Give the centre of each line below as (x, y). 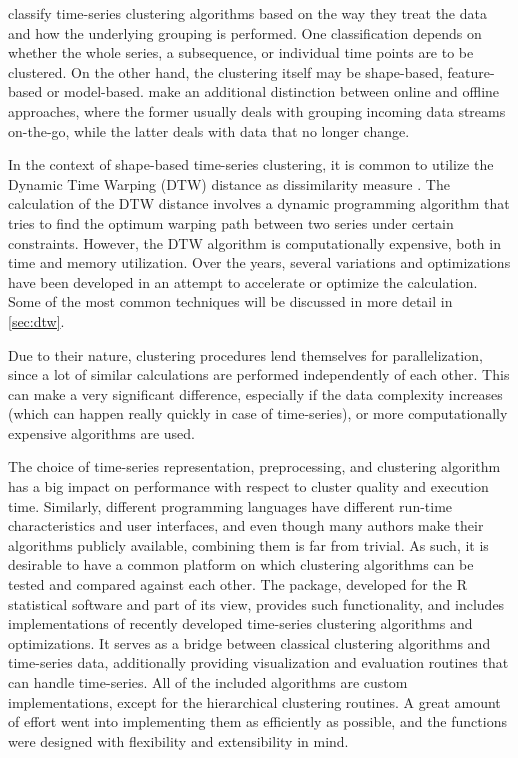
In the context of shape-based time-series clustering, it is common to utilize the (251, 164)
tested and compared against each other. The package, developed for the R (237, 584)
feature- (471, 71)
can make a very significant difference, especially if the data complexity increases (255, 393)
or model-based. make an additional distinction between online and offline (273, 91)
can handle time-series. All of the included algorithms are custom (208, 682)
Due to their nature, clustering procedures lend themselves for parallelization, (245, 354)
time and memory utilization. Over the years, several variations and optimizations (259, 262)
